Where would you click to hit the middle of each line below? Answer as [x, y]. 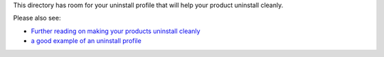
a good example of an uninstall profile [86, 41]
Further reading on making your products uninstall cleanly [116, 31]
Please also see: [37, 18]
